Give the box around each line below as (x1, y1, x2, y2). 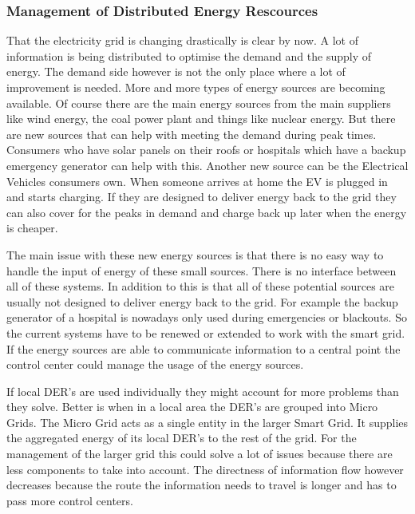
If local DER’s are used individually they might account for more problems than (6, 382, 399, 399)
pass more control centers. (6, 492, 133, 508)
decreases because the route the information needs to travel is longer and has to (6, 476, 397, 493)
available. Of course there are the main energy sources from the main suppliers (6, 94, 391, 111)
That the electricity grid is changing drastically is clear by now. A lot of (6, 32, 358, 49)
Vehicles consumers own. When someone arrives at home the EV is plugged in (6, 172, 388, 189)
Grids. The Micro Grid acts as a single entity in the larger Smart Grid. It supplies (6, 413, 409, 430)
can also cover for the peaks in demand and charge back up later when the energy (6, 204, 407, 220)
